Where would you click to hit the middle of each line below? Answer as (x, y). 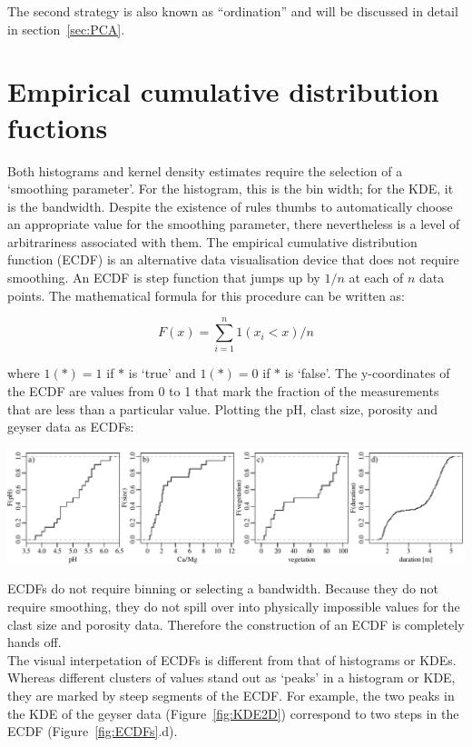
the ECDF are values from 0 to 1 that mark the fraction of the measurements (223, 390)
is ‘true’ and (162, 373)
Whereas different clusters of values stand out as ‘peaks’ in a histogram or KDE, (231, 677)
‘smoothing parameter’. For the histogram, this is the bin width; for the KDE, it (231, 189)
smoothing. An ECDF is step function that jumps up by (164, 278)
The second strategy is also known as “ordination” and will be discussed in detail (233, 11)
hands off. (34, 642)
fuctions (58, 127)
